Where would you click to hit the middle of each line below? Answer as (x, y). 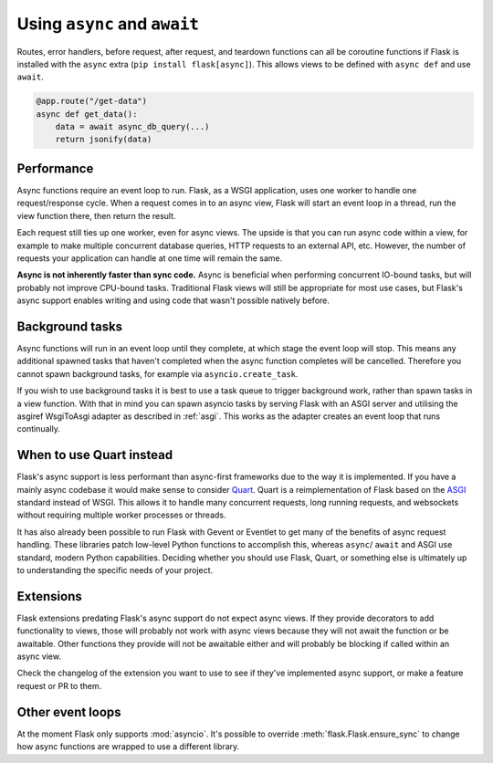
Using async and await (108, 24)
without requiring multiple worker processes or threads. (122, 515)
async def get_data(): (87, 114)
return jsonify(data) (104, 140)
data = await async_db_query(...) (132, 127)
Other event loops (69, 712)
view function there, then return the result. (97, 215)
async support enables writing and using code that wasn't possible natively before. (173, 300)
